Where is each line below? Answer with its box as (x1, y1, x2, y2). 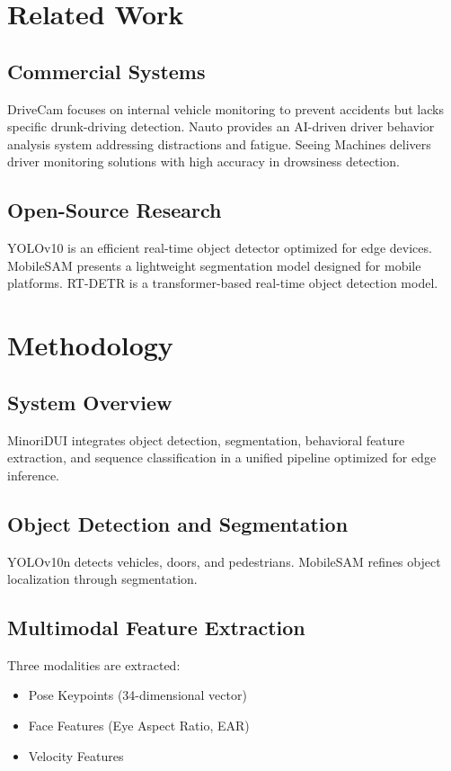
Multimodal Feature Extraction (7, 614, 305, 641)
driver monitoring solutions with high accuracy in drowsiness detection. (7, 152, 400, 171)
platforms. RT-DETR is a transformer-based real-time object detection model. (7, 273, 438, 292)
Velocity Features (28, 746, 124, 765)
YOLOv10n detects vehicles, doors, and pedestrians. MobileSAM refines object (7, 551, 441, 570)
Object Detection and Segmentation (7, 509, 349, 537)
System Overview (7, 388, 172, 416)
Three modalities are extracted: (7, 655, 181, 674)
